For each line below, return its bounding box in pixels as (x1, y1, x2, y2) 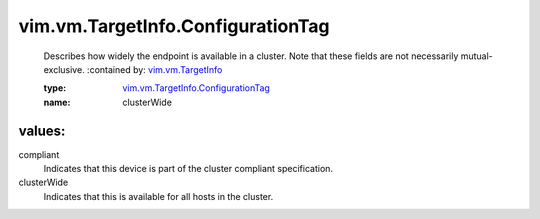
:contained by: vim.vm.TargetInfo (86, 63, 223, 75)
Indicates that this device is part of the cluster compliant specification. (43, 163, 334, 175)
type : (43, 82, 67, 94)
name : (43, 96, 71, 108)
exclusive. (43, 63, 85, 75)
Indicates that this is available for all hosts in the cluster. (43, 190, 274, 202)
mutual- (460, 50, 494, 62)
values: (18, 122, 66, 139)
